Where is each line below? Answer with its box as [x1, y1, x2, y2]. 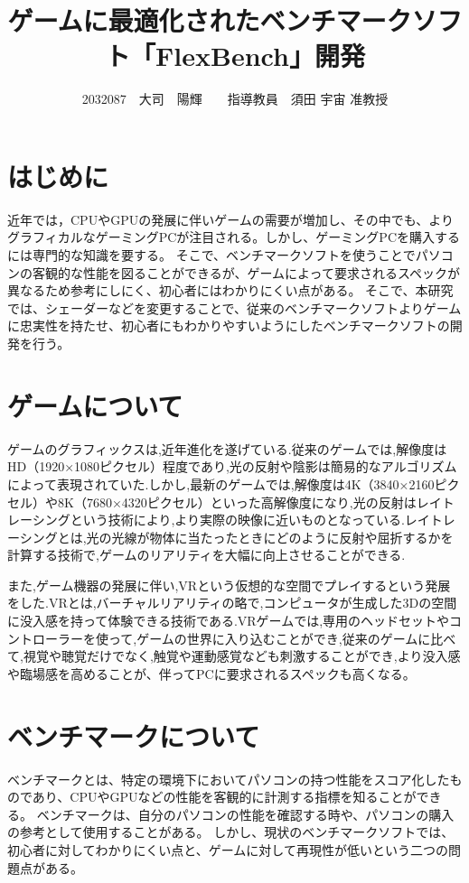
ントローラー [7, 628, 83, 647]
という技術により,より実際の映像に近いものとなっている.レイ [70, 510, 430, 529]
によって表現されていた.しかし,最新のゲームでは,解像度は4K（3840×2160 [7, 474, 435, 493]
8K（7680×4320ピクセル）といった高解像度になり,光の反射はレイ [57, 492, 442, 511]
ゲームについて [7, 386, 183, 423]
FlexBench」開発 [155, 37, 365, 74]
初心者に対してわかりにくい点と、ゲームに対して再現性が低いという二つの [7, 840, 448, 859]
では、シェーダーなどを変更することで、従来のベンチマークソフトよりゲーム [7, 298, 462, 317]
